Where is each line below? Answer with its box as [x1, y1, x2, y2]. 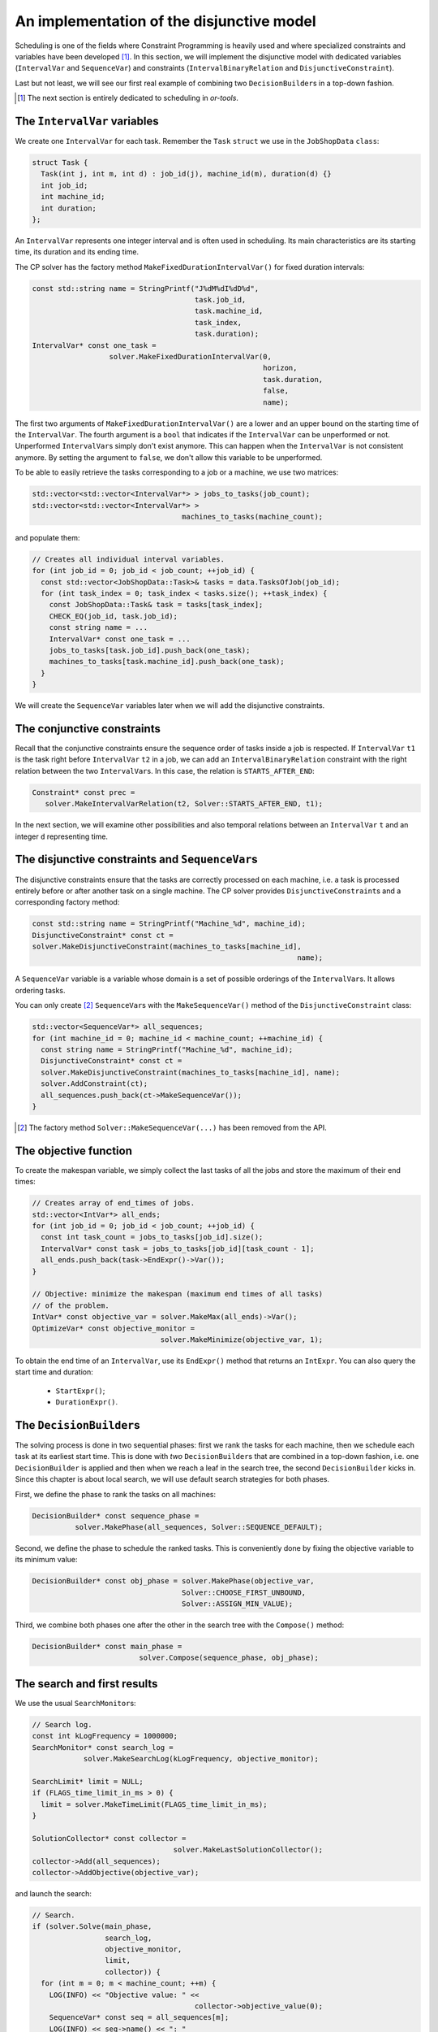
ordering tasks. [15, 985, 66, 995]
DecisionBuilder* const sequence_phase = [32, 1511, 200, 1520]
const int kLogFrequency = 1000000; [32, 1731, 178, 1741]
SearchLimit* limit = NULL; [32, 1777, 144, 1786]
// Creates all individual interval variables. [32, 554, 225, 564]
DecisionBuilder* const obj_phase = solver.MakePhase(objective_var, [32, 1577, 315, 1586]
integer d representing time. [15, 831, 109, 841]
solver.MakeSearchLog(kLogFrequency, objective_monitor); [83, 1754, 320, 1764]
